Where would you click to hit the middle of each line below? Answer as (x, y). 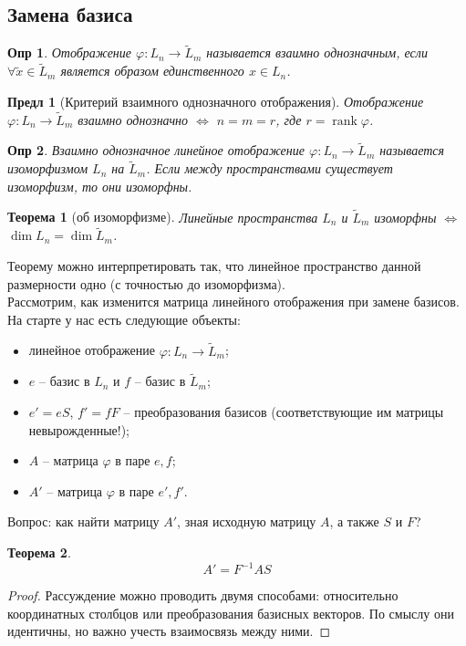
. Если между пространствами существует (269, 168)
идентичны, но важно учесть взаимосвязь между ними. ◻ (169, 631)
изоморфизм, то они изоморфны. (100, 186)
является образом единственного (152, 71)
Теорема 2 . (39, 552)
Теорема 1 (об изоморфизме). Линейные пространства (163, 217)
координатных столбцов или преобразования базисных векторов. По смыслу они (231, 613)
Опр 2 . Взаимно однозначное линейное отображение (156, 150)
